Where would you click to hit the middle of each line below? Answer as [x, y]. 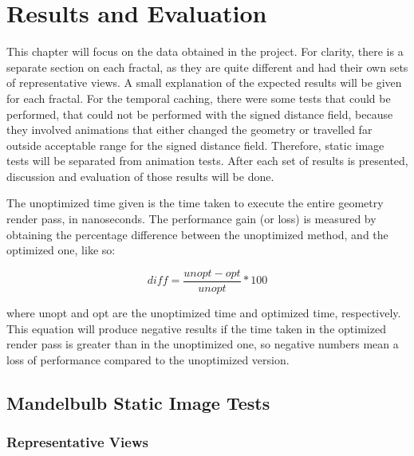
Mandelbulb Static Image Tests [138, 402]
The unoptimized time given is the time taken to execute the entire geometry [195, 203]
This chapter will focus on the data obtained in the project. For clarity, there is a [205, 51]
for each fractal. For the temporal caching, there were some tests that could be [199, 98]
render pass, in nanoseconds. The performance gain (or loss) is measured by [191, 219]
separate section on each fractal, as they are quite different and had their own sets [207, 67]
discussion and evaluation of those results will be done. [140, 176]
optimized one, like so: [61, 250]
